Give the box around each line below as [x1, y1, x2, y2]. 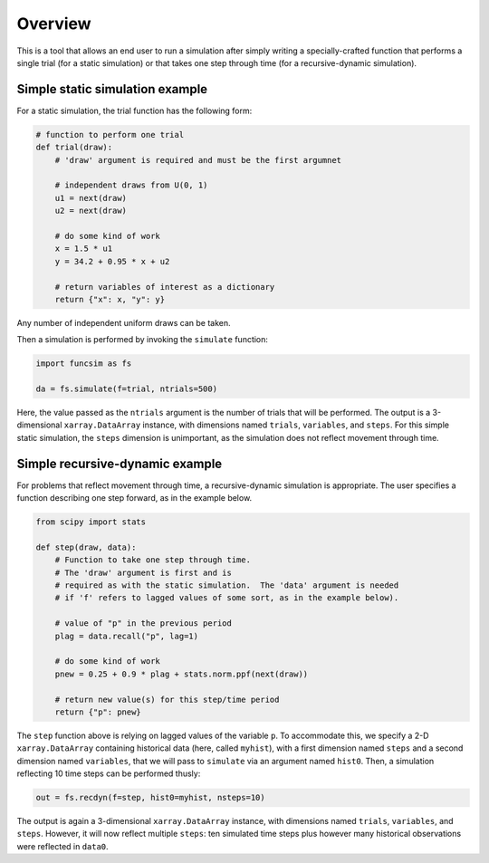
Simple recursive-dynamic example [16, 455, 223, 471]
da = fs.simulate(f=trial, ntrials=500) [35, 384, 217, 394]
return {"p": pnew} [54, 706, 142, 717]
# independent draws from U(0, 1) [54, 180, 208, 190]
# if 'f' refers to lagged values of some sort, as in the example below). [54, 593, 399, 603]
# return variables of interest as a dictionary [54, 282, 275, 292]
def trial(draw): [35, 142, 113, 153]
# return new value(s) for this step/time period [54, 694, 280, 705]
